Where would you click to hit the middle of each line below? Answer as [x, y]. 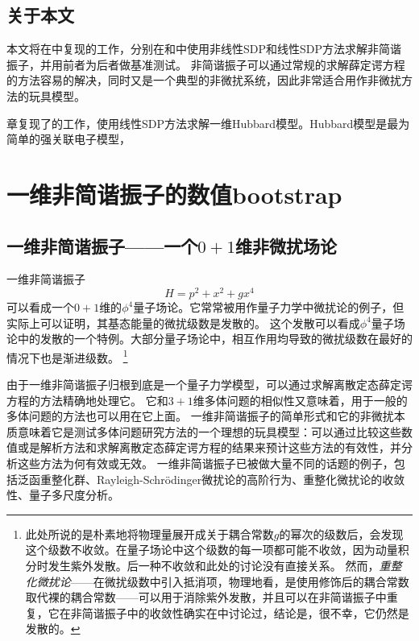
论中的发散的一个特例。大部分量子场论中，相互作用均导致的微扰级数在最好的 [209, 339]
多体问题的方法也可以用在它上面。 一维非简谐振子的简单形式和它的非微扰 [200, 416]
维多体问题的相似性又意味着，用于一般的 [300, 400]
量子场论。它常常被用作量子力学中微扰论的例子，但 [269, 307]
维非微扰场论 [286, 245]
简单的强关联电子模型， [68, 139]
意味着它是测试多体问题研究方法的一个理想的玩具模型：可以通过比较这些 [209, 431]
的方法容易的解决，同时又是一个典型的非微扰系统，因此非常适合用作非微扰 [204, 80]
